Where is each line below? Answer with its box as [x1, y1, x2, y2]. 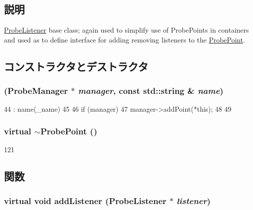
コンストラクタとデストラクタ [4, 58, 148, 74]
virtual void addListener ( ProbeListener [4, 194, 167, 207]
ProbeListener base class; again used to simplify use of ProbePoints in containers [4, 25, 249, 35]
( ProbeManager [4, 84, 68, 97]
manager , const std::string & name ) [78, 84, 223, 97]
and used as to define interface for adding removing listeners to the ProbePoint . [4, 34, 245, 44]
